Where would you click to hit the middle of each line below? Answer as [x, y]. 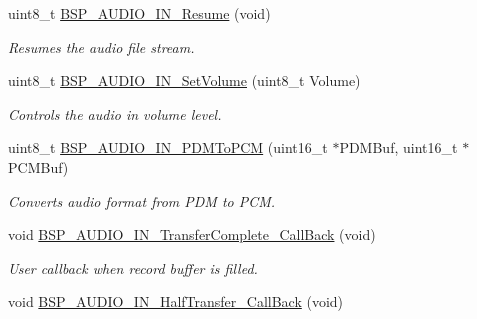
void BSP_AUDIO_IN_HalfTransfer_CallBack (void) [176, 301]
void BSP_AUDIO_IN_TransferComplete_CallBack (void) [192, 234]
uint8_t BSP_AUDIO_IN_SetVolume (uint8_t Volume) [184, 80]
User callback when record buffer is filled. [133, 267]
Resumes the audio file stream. [101, 46]
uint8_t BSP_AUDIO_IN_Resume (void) [139, 13]
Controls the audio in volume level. [115, 113]
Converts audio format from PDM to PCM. [142, 200]
